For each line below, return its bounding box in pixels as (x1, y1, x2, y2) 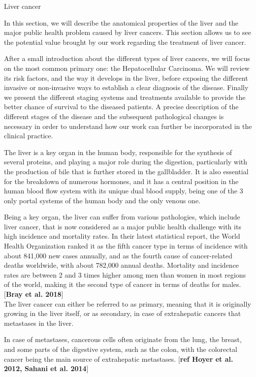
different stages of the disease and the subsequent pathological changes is (4, 111, 224, 121)
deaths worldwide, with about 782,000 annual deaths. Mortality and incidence (4, 260, 239, 270)
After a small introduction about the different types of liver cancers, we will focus (4, 53, 250, 63)
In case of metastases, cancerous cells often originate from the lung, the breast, (4, 334, 242, 345)
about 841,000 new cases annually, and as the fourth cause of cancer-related (4, 250, 232, 260)
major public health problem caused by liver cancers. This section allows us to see (4, 27, 251, 37)
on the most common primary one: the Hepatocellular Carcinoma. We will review (4, 63, 250, 73)
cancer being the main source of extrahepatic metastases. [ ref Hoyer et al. (4, 353, 233, 364)
